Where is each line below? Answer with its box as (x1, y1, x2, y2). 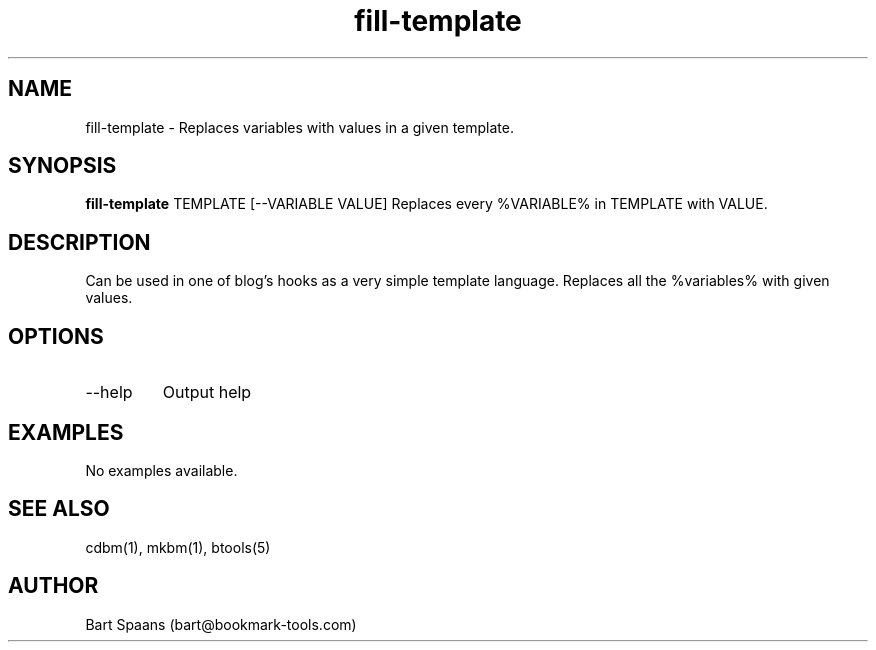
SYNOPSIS (8, 153, 117, 179)
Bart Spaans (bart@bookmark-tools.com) (85, 615, 357, 633)
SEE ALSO (8, 496, 110, 522)
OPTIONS (8, 323, 104, 349)
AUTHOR (8, 573, 99, 599)
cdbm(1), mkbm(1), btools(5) (85, 538, 271, 556)
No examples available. (85, 461, 238, 479)
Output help (162, 382, 252, 403)
